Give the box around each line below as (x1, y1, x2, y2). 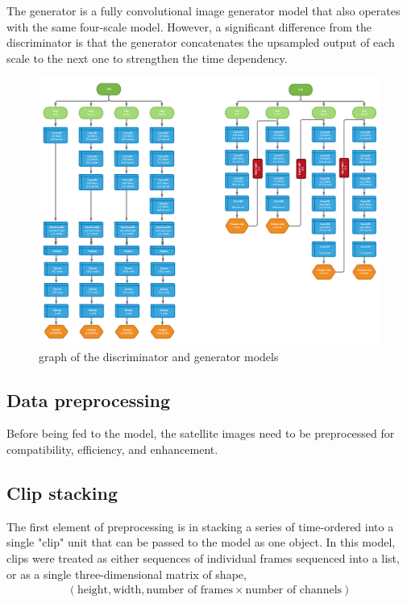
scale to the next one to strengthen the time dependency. (6, 49, 288, 66)
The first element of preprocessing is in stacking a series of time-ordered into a (6, 518, 394, 534)
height (77, 584, 109, 597)
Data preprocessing (6, 387, 171, 412)
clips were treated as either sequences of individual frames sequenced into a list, (6, 550, 400, 566)
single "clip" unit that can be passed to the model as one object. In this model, (6, 534, 396, 551)
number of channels (245, 584, 343, 597)
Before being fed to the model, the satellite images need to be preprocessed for (6, 425, 395, 442)
